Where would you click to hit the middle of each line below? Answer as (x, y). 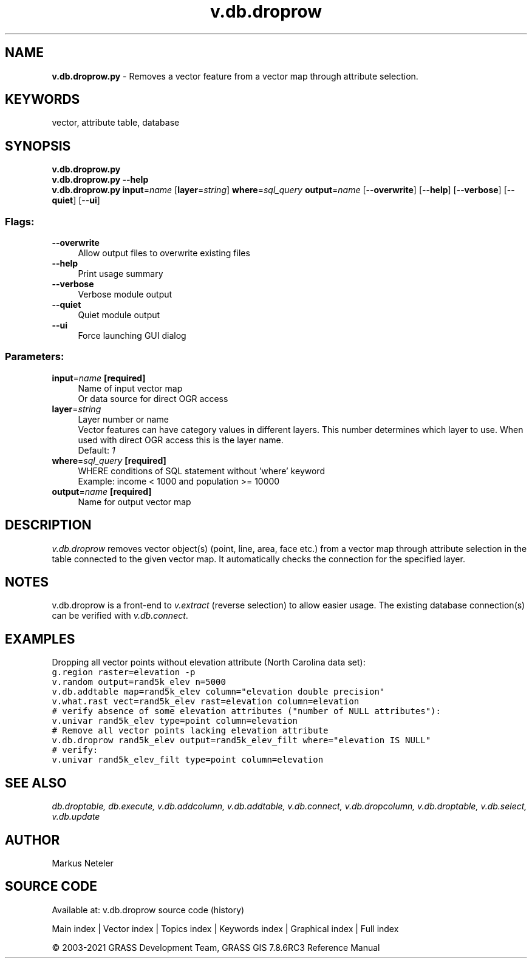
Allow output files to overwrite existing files (164, 253)
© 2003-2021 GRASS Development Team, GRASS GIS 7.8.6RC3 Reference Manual (216, 947)
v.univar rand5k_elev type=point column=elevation (175, 721)
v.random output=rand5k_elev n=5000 (139, 682)
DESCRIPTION (48, 525)
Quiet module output (119, 315)
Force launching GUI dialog (132, 336)
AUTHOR (32, 840)
